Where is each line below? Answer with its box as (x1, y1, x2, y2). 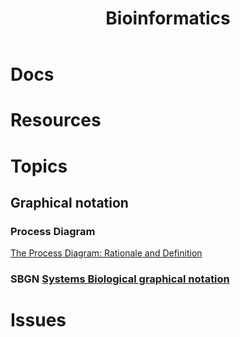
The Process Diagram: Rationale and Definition (10, 247, 203, 259)
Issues (10, 309, 67, 332)
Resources (10, 109, 102, 132)
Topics (10, 155, 68, 177)
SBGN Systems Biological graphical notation (10, 272, 230, 286)
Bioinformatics (105, 7, 231, 30)
